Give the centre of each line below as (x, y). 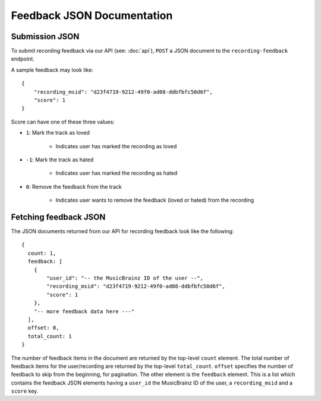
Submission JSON (45, 36)
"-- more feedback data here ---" (84, 311)
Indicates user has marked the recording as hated (117, 173)
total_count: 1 (50, 336)
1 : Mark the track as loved (58, 133)
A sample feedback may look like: (52, 70)
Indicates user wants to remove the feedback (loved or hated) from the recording (155, 200)
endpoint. (23, 59)
